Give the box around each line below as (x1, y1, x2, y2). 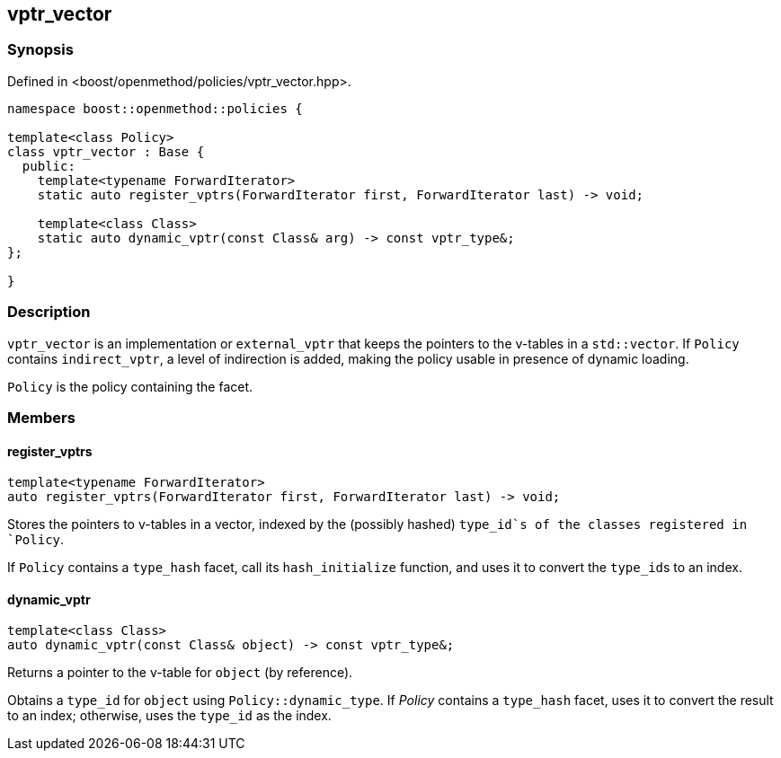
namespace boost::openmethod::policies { (7, 101, 303, 116)
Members (7, 408, 75, 427)
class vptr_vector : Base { (7, 144, 205, 159)
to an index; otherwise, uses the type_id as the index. (7, 708, 332, 724)
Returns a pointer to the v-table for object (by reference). (7, 665, 353, 681)
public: (22, 158, 75, 173)
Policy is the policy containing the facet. (7, 378, 253, 394)
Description (7, 303, 91, 322)
